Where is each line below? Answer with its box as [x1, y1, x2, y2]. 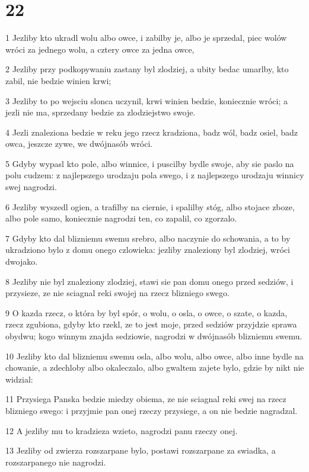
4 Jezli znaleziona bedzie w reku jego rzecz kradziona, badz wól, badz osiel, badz [5, 126, 298, 138]
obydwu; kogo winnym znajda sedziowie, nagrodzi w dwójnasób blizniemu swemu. [5, 330, 302, 342]
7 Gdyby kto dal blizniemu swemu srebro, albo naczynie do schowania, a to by [5, 232, 291, 244]
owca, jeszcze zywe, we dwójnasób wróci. [5, 137, 153, 150]
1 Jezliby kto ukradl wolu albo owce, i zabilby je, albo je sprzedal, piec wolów [5, 31, 287, 44]
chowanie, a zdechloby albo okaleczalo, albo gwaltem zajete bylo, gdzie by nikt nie [5, 361, 304, 374]
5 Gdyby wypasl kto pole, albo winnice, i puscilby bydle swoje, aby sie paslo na [5, 157, 294, 169]
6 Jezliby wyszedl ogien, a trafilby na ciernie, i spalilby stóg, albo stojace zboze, [5, 200, 295, 213]
